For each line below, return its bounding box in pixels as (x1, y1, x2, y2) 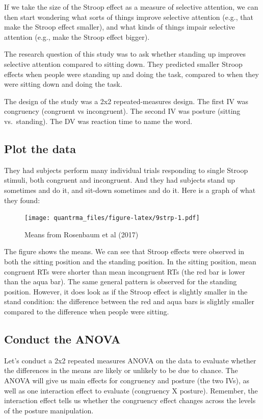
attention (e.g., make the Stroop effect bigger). (4, 31, 150, 42)
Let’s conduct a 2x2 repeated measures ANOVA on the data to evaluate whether (4, 355, 256, 365)
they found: (4, 194, 40, 205)
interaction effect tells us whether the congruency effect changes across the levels (4, 395, 256, 406)
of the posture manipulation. (4, 405, 94, 415)
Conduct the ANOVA (4, 331, 121, 347)
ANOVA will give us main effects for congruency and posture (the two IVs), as (4, 375, 250, 385)
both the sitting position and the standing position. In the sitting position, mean (4, 256, 256, 266)
